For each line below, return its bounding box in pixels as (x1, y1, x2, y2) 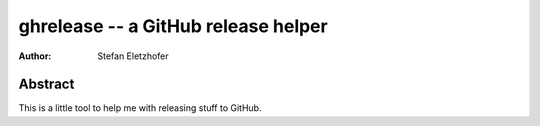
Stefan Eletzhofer (97, 50, 169, 62)
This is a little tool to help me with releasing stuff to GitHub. (18, 102, 262, 114)
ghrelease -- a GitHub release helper (18, 15, 329, 37)
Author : (18, 50, 52, 62)
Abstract (18, 76, 75, 93)
